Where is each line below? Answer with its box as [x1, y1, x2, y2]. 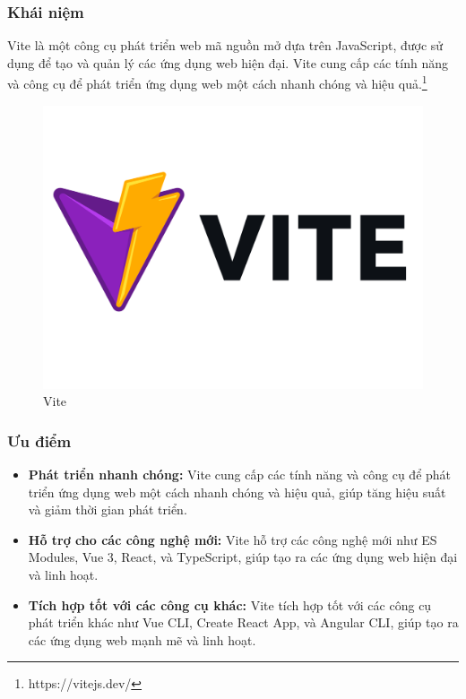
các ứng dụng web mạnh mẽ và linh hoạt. [28, 630, 256, 649]
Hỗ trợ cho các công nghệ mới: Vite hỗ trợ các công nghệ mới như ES [28, 530, 437, 548]
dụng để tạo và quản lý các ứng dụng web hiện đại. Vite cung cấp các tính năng [7, 53, 448, 72]
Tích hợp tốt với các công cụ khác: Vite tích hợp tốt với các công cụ [28, 595, 432, 614]
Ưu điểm [7, 429, 72, 452]
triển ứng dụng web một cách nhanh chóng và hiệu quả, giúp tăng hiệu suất [28, 482, 446, 501]
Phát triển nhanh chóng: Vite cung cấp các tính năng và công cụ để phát [28, 464, 452, 483]
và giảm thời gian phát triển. [28, 500, 187, 519]
